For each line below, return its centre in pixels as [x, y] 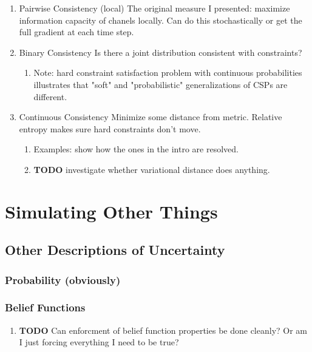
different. [50, 96]
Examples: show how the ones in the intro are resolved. [136, 149]
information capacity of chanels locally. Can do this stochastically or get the [161, 20]
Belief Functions [45, 307]
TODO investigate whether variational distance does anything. [152, 169]
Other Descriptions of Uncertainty [115, 250]
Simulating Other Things [111, 211]
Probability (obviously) [63, 279]
